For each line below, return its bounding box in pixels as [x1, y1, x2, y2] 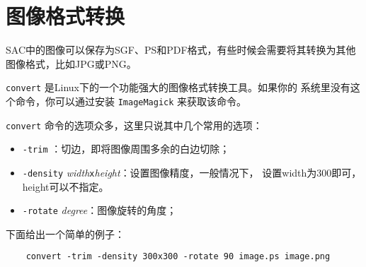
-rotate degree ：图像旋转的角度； [22, 203, 177, 218]
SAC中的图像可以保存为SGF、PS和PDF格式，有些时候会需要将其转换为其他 [6, 42, 356, 57]
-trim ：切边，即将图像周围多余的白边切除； [22, 141, 230, 156]
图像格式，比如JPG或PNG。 [6, 56, 137, 71]
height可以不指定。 [22, 179, 109, 194]
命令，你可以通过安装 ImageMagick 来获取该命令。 [15, 93, 247, 108]
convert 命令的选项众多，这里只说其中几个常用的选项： [6, 117, 263, 132]
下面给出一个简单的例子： [6, 226, 125, 241]
